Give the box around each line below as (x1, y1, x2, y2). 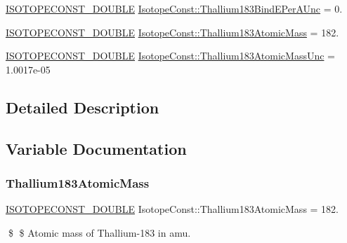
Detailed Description (6, 96, 159, 118)
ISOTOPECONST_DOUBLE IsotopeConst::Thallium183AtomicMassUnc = (6, 48, 335, 63)
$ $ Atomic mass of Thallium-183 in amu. (8, 225, 191, 239)
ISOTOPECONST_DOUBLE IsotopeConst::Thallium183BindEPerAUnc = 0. (6, 1, 343, 15)
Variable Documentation (6, 137, 187, 159)
